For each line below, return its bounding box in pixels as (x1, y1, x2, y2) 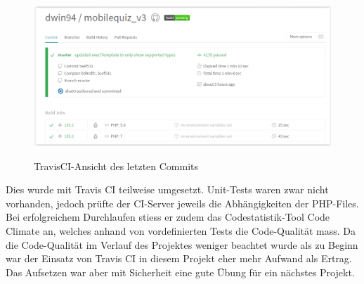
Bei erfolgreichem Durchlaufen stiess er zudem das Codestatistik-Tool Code (6, 209, 330, 224)
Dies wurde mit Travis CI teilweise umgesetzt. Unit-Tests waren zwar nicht (6, 182, 329, 197)
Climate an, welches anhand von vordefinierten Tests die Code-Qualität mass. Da (6, 223, 356, 238)
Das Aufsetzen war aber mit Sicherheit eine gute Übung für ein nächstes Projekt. (6, 264, 355, 279)
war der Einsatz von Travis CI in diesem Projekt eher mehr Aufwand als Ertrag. (6, 251, 352, 266)
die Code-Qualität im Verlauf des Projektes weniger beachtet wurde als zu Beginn (6, 237, 358, 252)
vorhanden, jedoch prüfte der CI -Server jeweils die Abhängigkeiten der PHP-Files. (6, 195, 359, 210)
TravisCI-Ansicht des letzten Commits (34, 158, 199, 173)
